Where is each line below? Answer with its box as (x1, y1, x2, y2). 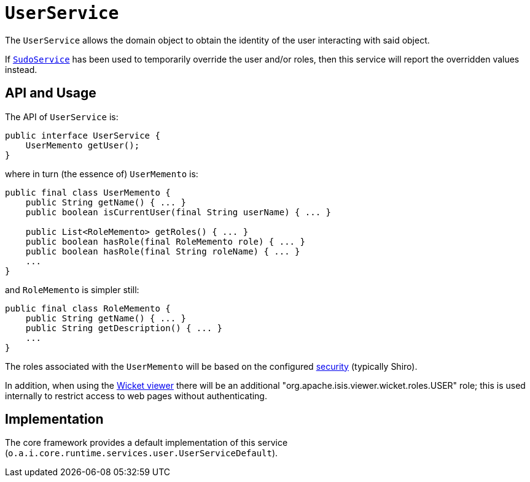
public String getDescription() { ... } (25, 323, 223, 333)
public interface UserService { (5, 130, 160, 140)
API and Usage (5, 85, 96, 101)
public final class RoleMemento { (5, 303, 171, 313)
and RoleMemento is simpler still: (5, 284, 139, 295)
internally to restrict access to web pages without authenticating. (5, 390, 267, 401)
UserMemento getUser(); (25, 140, 140, 150)
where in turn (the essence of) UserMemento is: (5, 168, 198, 179)
